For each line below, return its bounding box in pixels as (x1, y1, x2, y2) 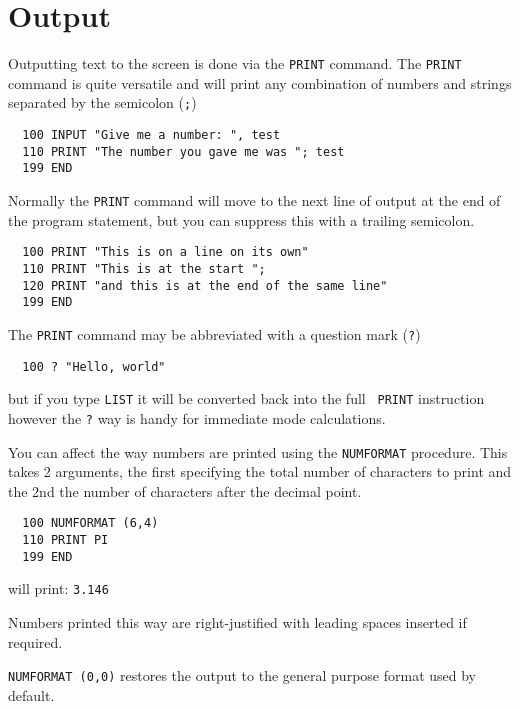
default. (8, 684, 55, 705)
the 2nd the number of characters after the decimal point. (8, 480, 362, 501)
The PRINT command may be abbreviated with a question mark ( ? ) (8, 323, 421, 344)
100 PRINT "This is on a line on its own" (22, 245, 309, 260)
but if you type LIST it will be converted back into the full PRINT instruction (8, 388, 485, 409)
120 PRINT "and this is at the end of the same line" (22, 278, 388, 293)
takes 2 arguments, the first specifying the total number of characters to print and (8, 461, 512, 482)
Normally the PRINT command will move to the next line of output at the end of (8, 190, 501, 210)
